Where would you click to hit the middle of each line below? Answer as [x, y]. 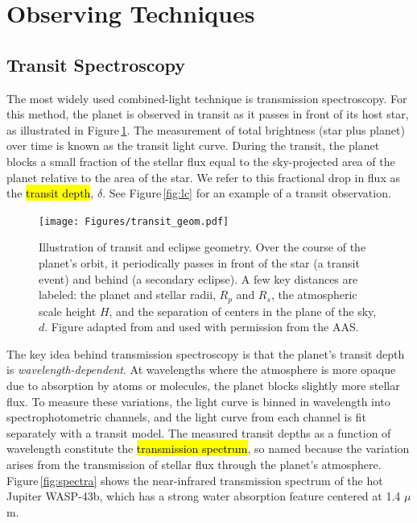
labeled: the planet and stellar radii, [127, 295]
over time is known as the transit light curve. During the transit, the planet [193, 145]
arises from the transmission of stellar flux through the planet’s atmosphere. [194, 464]
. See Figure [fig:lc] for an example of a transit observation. [247, 193]
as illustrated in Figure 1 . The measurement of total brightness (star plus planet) [206, 129]
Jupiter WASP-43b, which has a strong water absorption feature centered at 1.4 [204, 496]
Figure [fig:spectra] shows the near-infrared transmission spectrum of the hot [195, 480]
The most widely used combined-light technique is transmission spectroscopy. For [207, 98]
